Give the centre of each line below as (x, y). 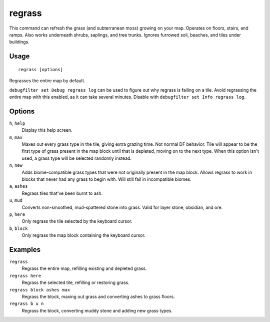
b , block (18, 228)
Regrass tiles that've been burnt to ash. (62, 193)
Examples (25, 250)
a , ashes (18, 186)
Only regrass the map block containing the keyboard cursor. (83, 235)
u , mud (16, 200)
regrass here (25, 276)
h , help (17, 123)
